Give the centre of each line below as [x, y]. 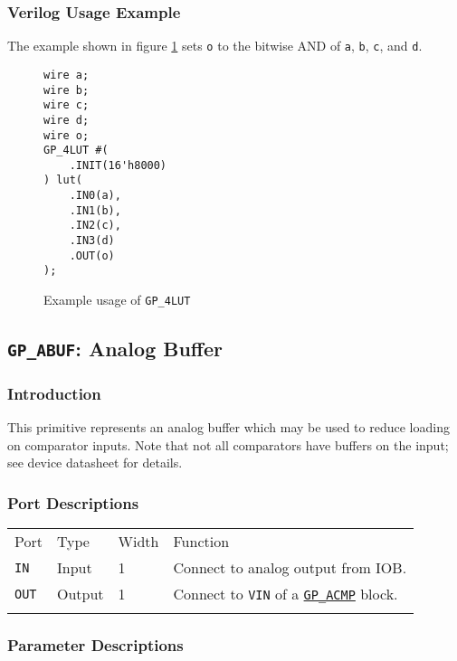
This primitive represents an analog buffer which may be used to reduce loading [228, 427]
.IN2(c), [95, 226]
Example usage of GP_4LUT [117, 300]
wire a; [67, 75]
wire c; [67, 105]
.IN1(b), [95, 210]
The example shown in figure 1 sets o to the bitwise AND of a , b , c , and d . [215, 46]
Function [201, 542]
